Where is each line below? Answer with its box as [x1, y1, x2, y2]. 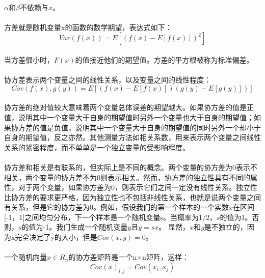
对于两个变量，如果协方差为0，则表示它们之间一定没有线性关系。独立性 [18, 182, 257, 192]
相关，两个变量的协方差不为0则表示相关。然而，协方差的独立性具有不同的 [4, 172, 250, 182]
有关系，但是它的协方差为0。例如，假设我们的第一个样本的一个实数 [4, 202, 229, 212]
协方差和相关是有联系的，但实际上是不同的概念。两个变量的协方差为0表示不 [4, 161, 257, 172]
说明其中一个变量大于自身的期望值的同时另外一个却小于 [75, 122, 261, 132]
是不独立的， [204, 221, 247, 232]
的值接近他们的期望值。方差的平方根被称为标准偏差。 [75, 54, 254, 65]
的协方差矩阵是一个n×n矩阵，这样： [68, 252, 189, 262]
